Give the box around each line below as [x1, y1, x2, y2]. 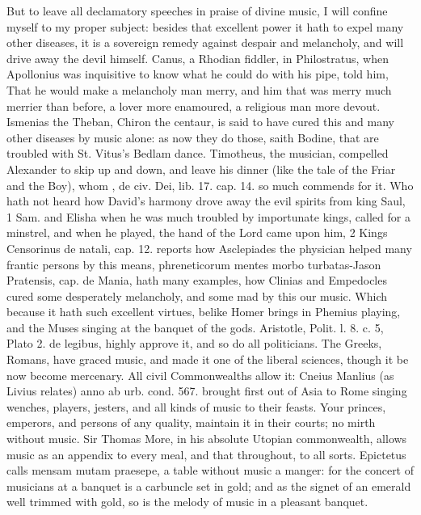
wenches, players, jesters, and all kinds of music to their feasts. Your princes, [6, 398, 386, 415]
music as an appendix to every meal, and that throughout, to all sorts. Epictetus [6, 445, 406, 462]
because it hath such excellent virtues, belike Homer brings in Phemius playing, [6, 303, 401, 320]
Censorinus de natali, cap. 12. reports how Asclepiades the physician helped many [6, 239, 412, 256]
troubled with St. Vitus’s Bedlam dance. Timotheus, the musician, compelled [6, 145, 389, 162]
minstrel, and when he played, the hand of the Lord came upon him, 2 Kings [6, 224, 388, 241]
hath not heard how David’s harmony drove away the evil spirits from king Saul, [6, 192, 406, 209]
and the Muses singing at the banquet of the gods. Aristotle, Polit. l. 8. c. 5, [6, 319, 384, 336]
